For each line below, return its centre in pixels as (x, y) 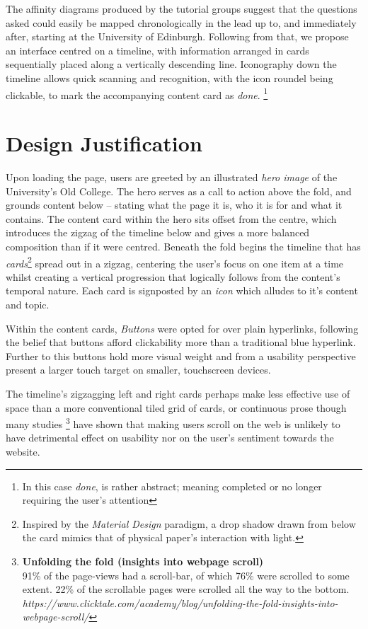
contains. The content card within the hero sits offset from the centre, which (171, 218)
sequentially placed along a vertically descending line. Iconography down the (171, 64)
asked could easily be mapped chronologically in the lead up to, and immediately (181, 22)
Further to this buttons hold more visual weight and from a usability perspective (181, 356)
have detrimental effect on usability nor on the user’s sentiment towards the (170, 438)
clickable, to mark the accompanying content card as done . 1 (137, 93)
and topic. (28, 304)
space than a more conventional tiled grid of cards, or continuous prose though (176, 407)
